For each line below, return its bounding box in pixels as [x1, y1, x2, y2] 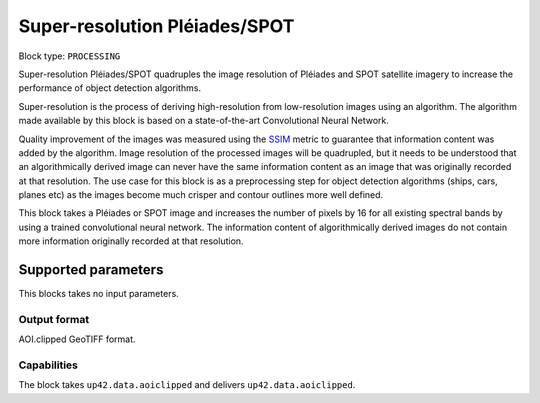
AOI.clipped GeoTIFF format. [18, 333, 136, 345]
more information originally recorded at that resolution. [18, 235, 244, 247]
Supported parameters [18, 261, 164, 279]
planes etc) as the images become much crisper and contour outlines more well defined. [18, 189, 384, 201]
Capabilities [18, 358, 79, 372]
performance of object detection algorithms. [18, 82, 202, 94]
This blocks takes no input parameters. [18, 288, 179, 300]
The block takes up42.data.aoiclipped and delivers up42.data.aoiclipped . [18, 379, 356, 391]
